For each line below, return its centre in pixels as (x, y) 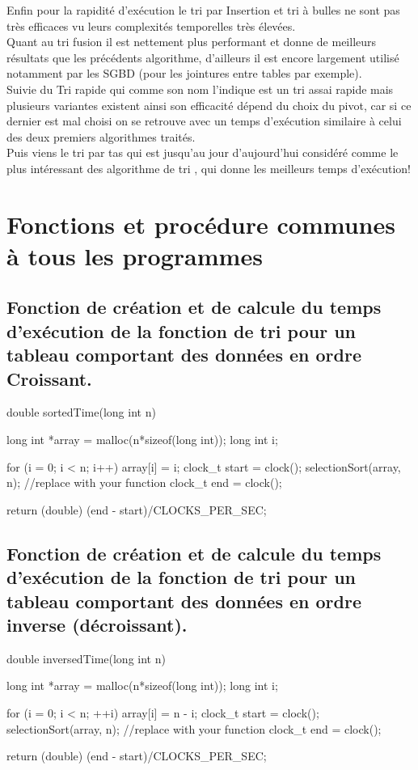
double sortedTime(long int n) (81, 412)
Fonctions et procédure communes (201, 224)
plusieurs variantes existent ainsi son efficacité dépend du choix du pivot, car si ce (209, 105)
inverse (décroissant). (97, 624)
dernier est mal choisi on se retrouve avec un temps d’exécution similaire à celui (204, 121)
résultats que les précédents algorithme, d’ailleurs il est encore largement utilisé (203, 57)
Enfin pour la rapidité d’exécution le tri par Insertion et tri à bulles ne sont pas (203, 10)
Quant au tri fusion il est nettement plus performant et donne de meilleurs (192, 42)
